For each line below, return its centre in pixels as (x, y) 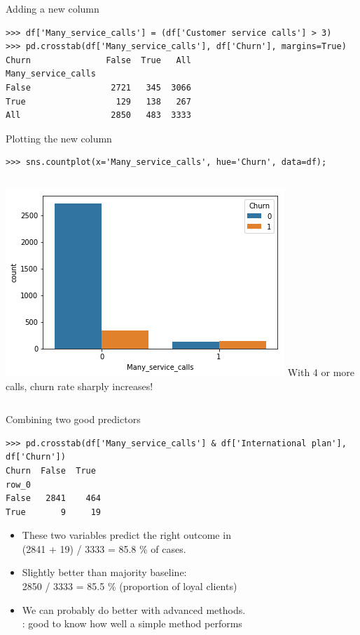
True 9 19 (54, 512)
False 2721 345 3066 (98, 87)
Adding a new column (53, 8)
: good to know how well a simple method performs (132, 623)
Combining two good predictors (73, 419)
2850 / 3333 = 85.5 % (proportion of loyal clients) (130, 586)
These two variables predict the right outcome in (126, 535)
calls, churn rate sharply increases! (79, 386)
